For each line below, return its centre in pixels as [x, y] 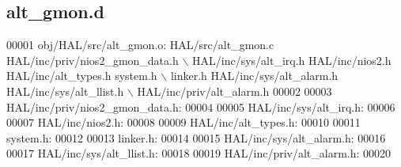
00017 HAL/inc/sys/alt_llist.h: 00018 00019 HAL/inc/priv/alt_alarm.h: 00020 [199, 153]
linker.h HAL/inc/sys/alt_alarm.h [254, 76]
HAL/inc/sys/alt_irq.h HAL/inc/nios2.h [292, 60]
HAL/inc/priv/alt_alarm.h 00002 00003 [235, 91]
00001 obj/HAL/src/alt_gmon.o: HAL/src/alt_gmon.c [140, 45]
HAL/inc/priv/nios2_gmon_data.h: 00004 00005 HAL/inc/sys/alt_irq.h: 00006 [201, 106]
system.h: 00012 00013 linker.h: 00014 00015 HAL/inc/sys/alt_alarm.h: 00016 [196, 137]
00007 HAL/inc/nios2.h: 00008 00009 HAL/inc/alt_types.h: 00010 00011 [183, 122]
